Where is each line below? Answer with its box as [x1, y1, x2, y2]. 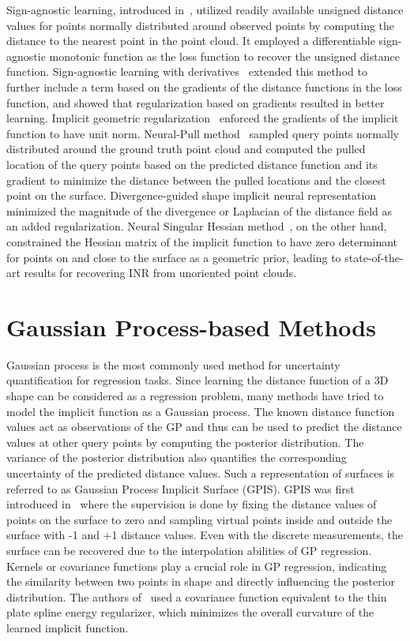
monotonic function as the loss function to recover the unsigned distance [49, 47, 400, 64]
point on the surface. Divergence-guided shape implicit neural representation [6, 187, 377, 204]
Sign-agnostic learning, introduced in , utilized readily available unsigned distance [6, 2, 404, 17]
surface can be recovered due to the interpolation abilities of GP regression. [6, 542, 372, 558]
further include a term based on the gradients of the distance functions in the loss [6, 78, 402, 95]
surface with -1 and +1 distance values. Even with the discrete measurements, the [6, 527, 403, 543]
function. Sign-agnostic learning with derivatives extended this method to [6, 63, 367, 80]
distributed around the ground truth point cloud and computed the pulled [6, 141, 366, 157]
